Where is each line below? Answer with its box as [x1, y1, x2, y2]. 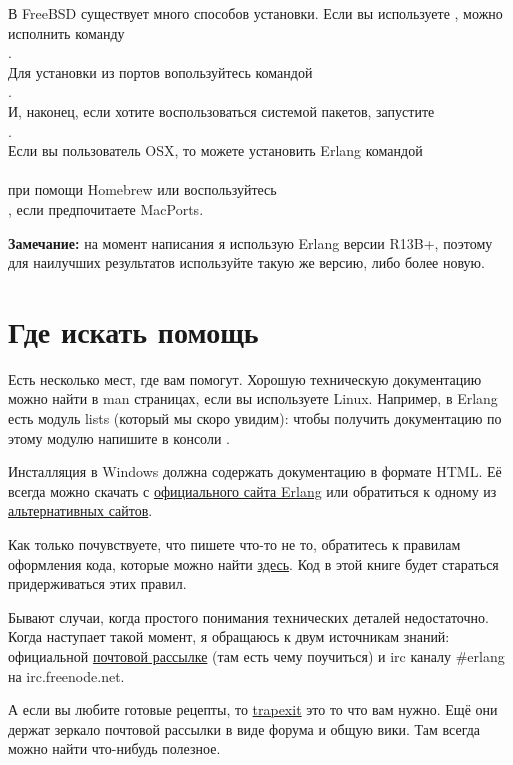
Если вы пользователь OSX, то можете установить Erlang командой [8, 140, 423, 161]
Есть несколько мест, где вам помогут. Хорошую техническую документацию [8, 368, 482, 389]
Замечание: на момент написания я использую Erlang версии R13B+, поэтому [8, 232, 493, 253]
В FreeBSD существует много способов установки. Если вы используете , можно [8, 3, 503, 23]
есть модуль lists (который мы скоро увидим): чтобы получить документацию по [8, 408, 502, 429]
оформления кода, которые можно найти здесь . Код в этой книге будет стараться [8, 553, 499, 574]
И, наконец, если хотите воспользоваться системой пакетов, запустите [8, 100, 435, 121]
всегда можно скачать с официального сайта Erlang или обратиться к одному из [8, 480, 497, 501]
